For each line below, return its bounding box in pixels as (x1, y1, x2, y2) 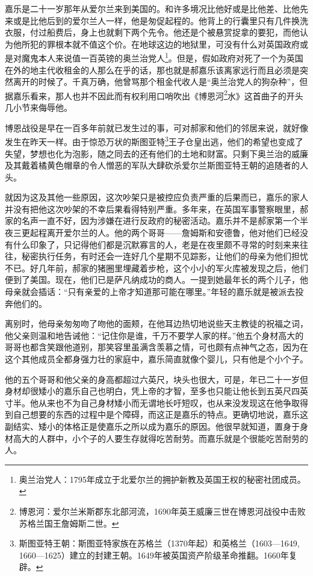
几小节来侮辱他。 (5, 101, 72, 114)
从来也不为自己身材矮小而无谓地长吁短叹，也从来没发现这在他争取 (38, 396, 300, 409)
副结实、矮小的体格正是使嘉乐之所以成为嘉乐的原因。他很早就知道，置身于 (5, 420, 300, 432)
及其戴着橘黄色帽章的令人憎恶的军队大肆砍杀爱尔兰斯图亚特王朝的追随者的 (5, 159, 300, 172)
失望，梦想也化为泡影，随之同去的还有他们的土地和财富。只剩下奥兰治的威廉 (5, 147, 308, 159)
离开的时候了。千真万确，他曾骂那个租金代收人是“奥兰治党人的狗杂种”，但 (13, 75, 308, 88)
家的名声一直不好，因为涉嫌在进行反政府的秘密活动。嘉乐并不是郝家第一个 (5, 214, 300, 227)
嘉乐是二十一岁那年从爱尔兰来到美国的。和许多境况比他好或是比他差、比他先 (5, 2, 308, 14)
